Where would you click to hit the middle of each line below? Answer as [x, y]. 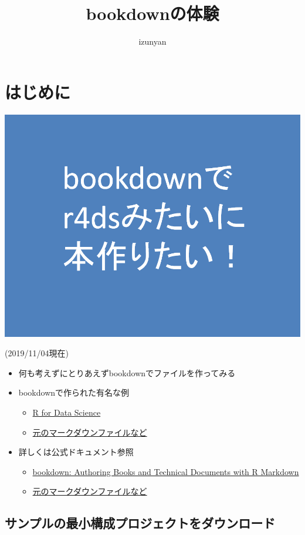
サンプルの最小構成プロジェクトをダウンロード [140, 523]
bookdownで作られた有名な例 [74, 392]
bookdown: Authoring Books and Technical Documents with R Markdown [166, 471]
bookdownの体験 [152, 13]
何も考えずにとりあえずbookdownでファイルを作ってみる [127, 372]
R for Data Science [67, 412]
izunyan [152, 41]
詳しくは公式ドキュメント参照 [76, 452]
